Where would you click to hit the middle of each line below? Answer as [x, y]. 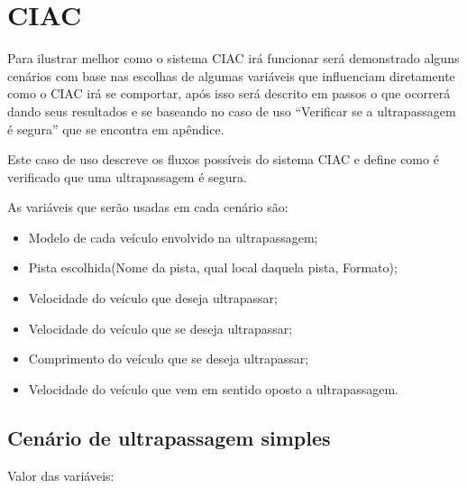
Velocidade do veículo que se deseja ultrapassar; [160, 328]
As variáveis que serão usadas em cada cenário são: [148, 207]
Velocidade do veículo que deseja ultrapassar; [153, 298]
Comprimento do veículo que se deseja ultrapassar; [169, 359]
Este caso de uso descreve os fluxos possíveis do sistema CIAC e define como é [223, 159]
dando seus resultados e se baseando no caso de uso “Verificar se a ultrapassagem [232, 110]
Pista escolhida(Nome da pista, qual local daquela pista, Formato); [213, 267]
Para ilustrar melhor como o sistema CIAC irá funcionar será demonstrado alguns [233, 58]
